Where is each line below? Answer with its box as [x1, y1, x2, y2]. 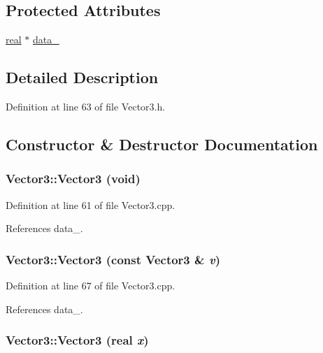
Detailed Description [6, 66, 159, 88]
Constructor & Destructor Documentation [6, 133, 318, 154]
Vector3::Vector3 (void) [6, 170, 141, 187]
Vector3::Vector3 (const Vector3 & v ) [6, 250, 220, 268]
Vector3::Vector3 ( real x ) [6, 331, 149, 349]
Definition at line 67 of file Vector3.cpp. [6, 278, 175, 292]
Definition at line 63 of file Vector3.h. [6, 99, 166, 113]
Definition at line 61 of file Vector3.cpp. [6, 197, 175, 212]
